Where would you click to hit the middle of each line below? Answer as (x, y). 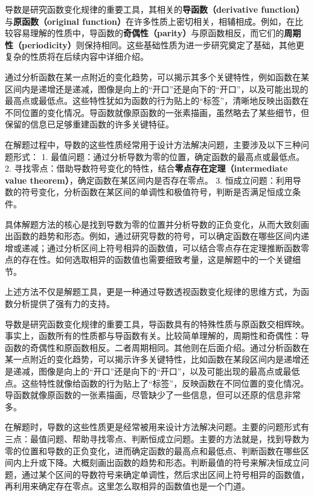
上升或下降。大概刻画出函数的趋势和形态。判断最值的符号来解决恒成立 (161, 462)
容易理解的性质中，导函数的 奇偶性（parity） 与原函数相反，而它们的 (149, 33)
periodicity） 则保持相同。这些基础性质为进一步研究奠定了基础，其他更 (163, 44)
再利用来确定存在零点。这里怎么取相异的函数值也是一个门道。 (127, 486)
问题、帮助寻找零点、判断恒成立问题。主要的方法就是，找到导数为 (178, 439)
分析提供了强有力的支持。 (64, 304)
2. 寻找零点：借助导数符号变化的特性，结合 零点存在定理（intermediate (146, 168)
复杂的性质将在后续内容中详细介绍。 (77, 56)
